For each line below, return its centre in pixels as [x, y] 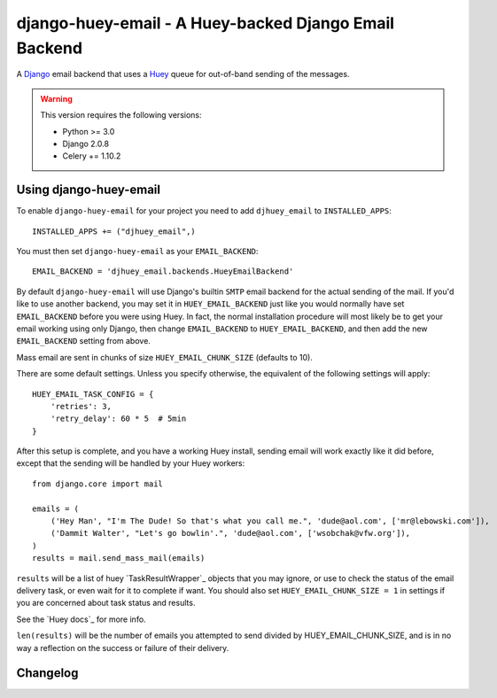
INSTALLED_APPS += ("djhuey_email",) [114, 231]
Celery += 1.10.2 [92, 156]
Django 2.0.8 [86, 143]
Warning [56, 98]
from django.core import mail [98, 484]
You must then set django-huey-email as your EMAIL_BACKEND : [137, 251]
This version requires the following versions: [121, 115]
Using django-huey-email [89, 190]
